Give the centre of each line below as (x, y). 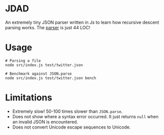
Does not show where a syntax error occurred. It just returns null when (85, 116)
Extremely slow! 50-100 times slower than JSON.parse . (67, 111)
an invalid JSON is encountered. (45, 122)
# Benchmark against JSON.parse (38, 74)
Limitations (29, 98)
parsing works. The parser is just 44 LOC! (48, 27)
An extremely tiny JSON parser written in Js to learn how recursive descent (82, 22)
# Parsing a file (23, 61)
